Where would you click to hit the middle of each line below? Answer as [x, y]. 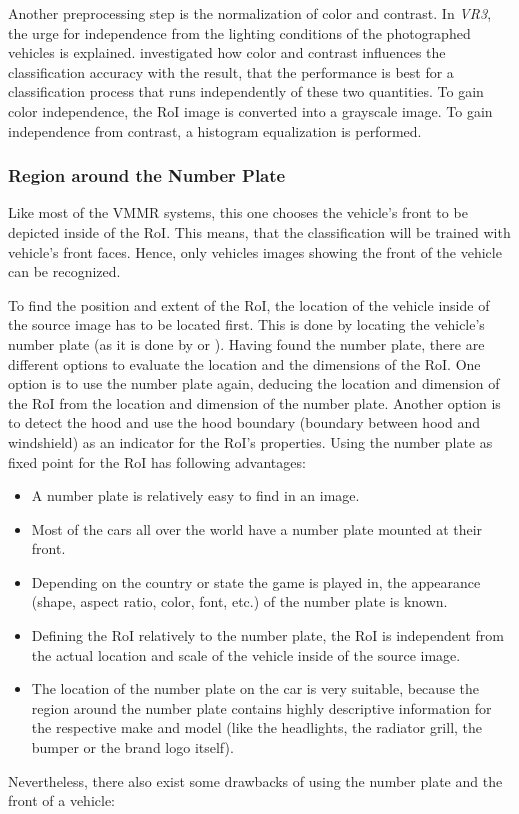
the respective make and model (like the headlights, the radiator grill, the [257, 727]
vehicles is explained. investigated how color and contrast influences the [227, 52]
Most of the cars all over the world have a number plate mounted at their [257, 528]
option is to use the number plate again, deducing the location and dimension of [254, 383]
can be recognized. [64, 271]
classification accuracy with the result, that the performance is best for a [231, 71]
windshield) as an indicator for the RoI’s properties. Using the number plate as [250, 441]
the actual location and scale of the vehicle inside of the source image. [246, 654]
